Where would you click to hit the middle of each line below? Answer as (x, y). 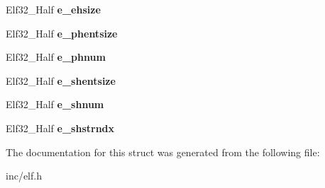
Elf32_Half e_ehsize (53, 9)
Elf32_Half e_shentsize (61, 80)
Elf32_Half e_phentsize (62, 33)
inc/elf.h (24, 176)
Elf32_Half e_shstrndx (60, 128)
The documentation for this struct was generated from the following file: (163, 152)
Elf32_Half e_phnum (56, 57)
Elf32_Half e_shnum (55, 104)
